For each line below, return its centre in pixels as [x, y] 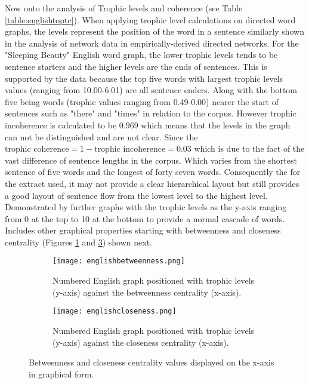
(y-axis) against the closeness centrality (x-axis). [141, 342]
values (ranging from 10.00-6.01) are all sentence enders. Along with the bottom [151, 90]
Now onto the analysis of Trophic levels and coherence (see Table [124, 8]
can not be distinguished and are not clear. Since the [101, 136]
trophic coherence [37, 150]
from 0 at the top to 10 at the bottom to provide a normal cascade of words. [145, 218]
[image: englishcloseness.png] [115, 311]
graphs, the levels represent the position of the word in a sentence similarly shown [154, 31]
